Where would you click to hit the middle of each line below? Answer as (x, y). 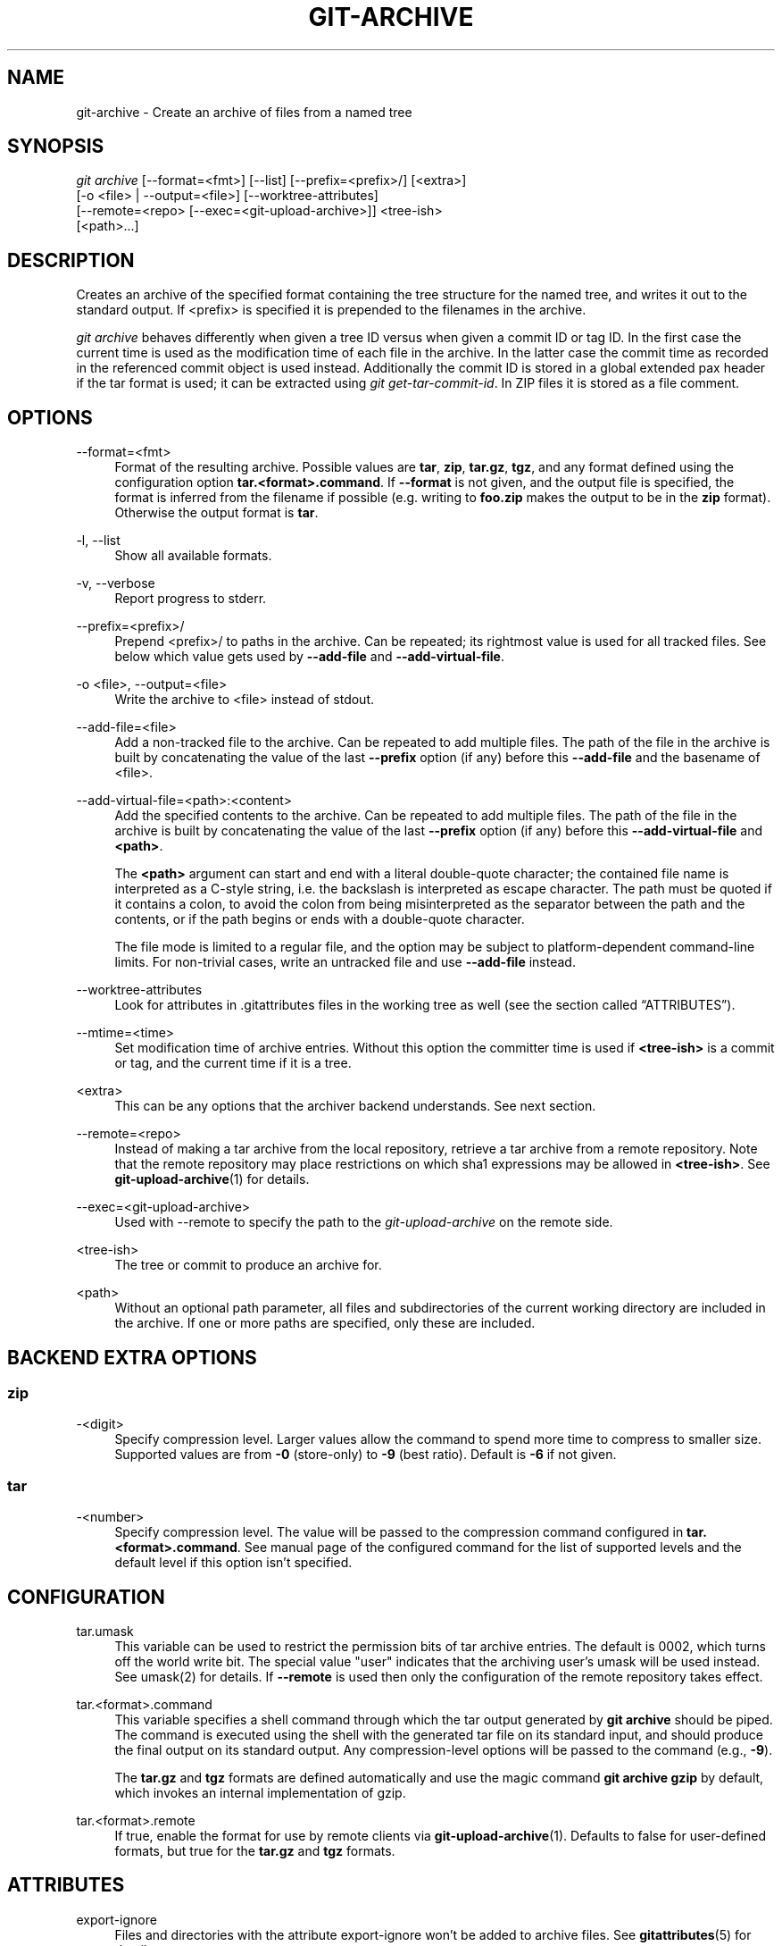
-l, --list (98, 541)
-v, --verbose (116, 583)
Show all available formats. (193, 556)
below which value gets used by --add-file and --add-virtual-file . (310, 657)
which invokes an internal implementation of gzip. (260, 1792)
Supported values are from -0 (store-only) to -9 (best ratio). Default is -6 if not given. (366, 1455)
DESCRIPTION (71, 260)
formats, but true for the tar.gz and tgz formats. (255, 1850)
